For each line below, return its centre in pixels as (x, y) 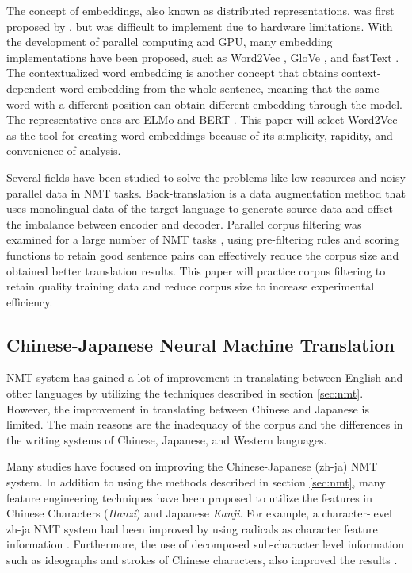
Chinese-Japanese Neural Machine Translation (200, 344)
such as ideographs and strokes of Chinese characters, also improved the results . (202, 560)
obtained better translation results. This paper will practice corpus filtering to (196, 270)
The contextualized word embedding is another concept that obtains (172, 73)
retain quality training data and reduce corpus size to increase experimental (191, 286)
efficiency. (30, 301)
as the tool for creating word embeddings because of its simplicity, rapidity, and (200, 135)
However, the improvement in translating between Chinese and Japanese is (188, 408)
